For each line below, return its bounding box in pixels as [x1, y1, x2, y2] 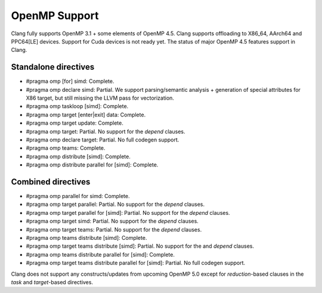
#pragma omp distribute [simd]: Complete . [26, 153, 131, 160]
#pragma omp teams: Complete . [26, 144, 106, 152]
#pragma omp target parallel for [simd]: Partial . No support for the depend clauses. [26, 209, 230, 216]
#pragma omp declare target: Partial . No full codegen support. [26, 136, 179, 143]
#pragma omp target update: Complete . [26, 119, 123, 127]
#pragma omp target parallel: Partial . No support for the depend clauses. [26, 201, 205, 208]
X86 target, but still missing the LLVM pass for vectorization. [26, 94, 174, 101]
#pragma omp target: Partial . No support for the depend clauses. [26, 128, 185, 135]
